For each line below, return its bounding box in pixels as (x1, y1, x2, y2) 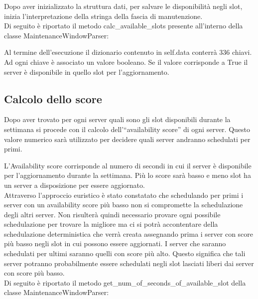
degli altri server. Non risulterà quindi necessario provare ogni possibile (4, 209, 221, 219)
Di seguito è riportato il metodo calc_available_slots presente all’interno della (4, 20, 243, 31)
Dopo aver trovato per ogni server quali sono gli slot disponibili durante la (4, 114, 231, 125)
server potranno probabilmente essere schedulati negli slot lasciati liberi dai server (4, 258, 254, 268)
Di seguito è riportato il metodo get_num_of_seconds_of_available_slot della (4, 277, 246, 288)
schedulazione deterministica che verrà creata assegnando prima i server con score (4, 228, 254, 239)
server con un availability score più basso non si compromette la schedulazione (4, 199, 243, 210)
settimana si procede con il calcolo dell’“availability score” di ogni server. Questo (4, 124, 251, 134)
